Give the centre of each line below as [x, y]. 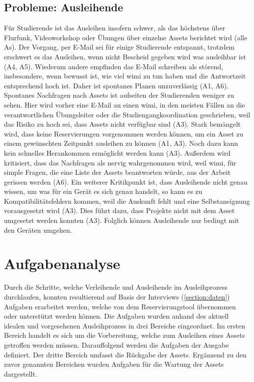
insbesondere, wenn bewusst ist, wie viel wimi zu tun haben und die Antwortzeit [125, 76]
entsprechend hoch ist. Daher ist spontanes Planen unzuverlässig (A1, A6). [116, 85]
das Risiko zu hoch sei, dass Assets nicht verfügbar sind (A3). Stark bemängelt [122, 124]
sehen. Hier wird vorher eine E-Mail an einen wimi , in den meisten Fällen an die [125, 104]
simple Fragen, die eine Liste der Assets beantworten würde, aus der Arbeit [117, 172]
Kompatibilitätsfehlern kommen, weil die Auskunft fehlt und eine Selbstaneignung [127, 201]
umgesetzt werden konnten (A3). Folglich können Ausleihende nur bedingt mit [122, 220]
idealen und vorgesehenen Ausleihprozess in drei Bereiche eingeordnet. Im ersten [125, 325]
